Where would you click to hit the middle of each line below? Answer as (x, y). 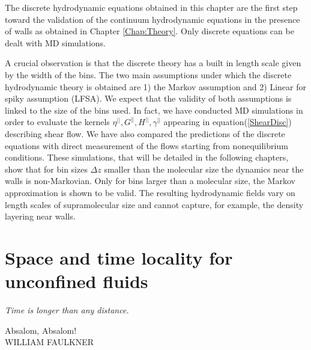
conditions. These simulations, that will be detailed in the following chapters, (147, 157)
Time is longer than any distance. (67, 310)
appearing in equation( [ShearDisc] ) (228, 122)
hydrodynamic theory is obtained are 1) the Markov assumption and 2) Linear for (155, 86)
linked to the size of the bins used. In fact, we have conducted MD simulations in (154, 110)
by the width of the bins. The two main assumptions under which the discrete (148, 74)
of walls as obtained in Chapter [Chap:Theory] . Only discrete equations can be (149, 31)
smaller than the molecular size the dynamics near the (204, 169)
